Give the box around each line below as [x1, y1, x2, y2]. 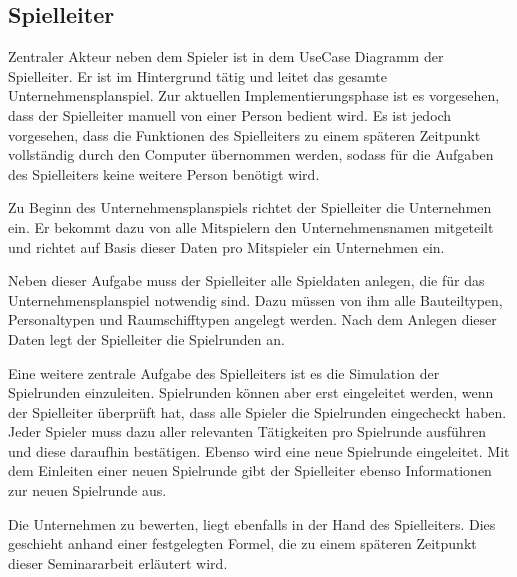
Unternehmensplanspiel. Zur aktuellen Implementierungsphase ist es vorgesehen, [8, 85, 500, 106]
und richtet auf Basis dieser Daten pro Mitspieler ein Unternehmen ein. [8, 236, 445, 257]
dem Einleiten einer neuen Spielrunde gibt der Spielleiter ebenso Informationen [8, 460, 492, 481]
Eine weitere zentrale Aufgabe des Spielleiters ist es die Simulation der [8, 362, 440, 383]
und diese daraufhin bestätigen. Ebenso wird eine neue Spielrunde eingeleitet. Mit [8, 440, 510, 461]
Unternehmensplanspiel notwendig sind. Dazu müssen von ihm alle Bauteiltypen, [8, 289, 503, 310]
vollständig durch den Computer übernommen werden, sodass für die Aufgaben [8, 144, 494, 165]
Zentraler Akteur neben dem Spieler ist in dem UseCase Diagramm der [8, 46, 444, 67]
